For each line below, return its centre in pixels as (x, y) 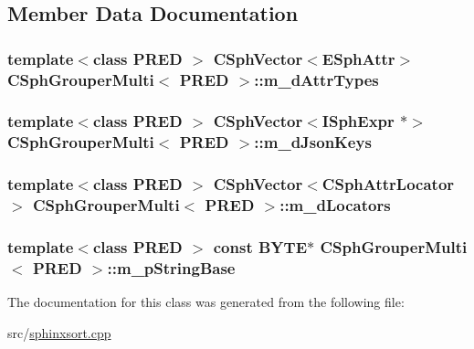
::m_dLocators (335, 205)
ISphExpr (358, 121)
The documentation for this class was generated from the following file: (206, 302)
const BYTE (260, 247)
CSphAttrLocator (388, 184)
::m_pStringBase (171, 267)
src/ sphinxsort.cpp (59, 332)
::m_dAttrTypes (316, 79)
